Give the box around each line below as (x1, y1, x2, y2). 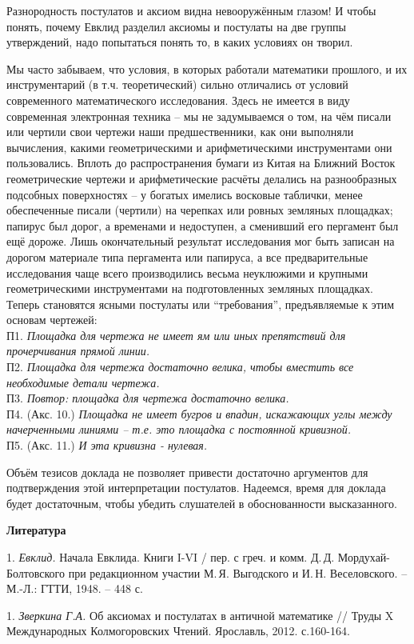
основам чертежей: (6, 311, 98, 328)
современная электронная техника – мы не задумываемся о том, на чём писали (6, 107, 392, 124)
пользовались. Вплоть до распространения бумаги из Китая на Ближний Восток (6, 154, 396, 171)
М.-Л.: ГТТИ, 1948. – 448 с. (6, 580, 143, 597)
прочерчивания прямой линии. (6, 342, 150, 359)
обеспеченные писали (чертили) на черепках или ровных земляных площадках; (6, 202, 393, 218)
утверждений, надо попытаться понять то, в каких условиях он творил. (6, 34, 353, 50)
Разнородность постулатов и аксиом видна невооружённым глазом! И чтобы (6, 2, 376, 18)
